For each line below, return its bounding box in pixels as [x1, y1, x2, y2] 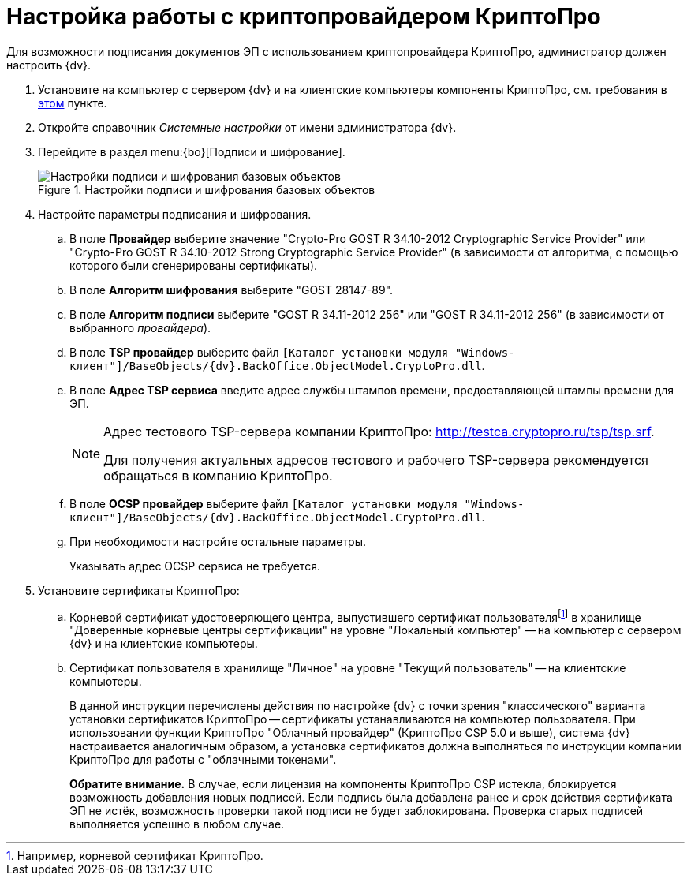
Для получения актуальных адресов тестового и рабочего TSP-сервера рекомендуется [103, 451, 648, 468]
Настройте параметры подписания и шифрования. [38, 207, 312, 221]
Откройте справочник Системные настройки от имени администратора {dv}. [38, 120, 457, 134]
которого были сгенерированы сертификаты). [69, 258, 318, 272]
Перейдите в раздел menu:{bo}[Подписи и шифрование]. [38, 144, 345, 159]
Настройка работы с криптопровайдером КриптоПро [6, 3, 601, 30]
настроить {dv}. [6, 58, 92, 72]
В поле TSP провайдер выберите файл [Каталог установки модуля [69, 345, 449, 359]
